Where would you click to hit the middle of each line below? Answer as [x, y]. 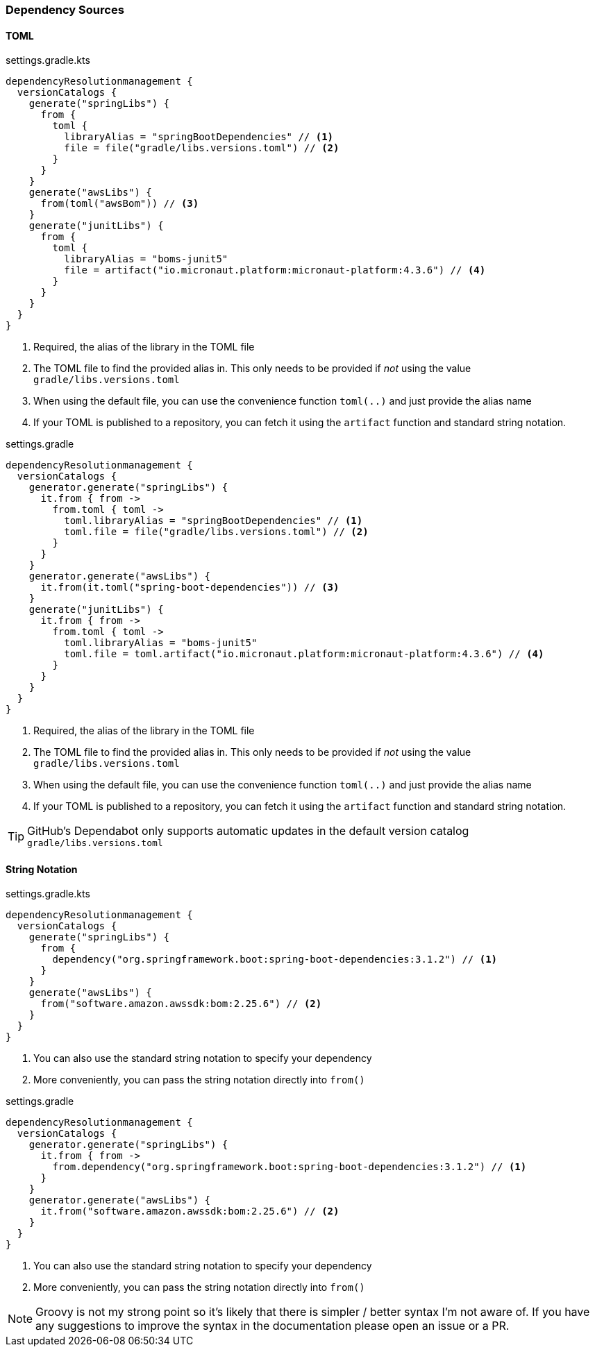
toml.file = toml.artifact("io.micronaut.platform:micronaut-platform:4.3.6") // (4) [304, 654]
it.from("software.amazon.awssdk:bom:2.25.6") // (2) [190, 1211]
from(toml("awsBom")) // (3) [120, 204]
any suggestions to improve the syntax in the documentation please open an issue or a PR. [273, 1326]
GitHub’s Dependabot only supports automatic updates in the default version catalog [248, 831]
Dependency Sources [65, 10]
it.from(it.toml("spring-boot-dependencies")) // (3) [190, 588]
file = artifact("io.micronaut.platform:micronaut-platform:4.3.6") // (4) [275, 270]
